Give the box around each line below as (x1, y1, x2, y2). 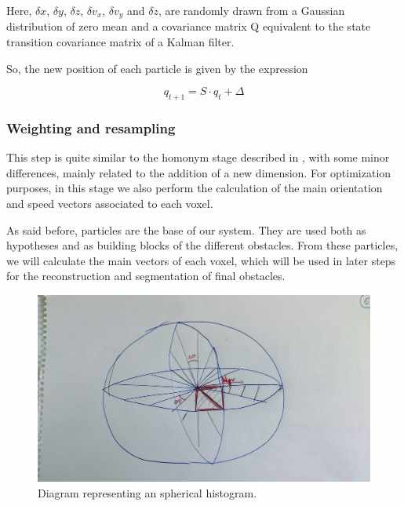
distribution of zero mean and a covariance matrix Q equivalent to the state (6, 18, 371, 35)
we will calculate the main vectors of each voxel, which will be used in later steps (6, 252, 396, 268)
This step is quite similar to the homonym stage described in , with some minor (6, 149, 390, 166)
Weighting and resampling (6, 118, 176, 137)
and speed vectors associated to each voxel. (6, 195, 213, 212)
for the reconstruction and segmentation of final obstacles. (6, 268, 286, 284)
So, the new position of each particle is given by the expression (6, 60, 308, 76)
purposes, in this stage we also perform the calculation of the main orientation (6, 180, 383, 196)
